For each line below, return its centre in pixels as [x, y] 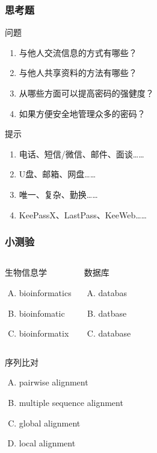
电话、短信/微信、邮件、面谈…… [82, 154]
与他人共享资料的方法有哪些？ [78, 73]
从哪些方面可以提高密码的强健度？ [86, 93]
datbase [112, 313]
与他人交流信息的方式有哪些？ [78, 52]
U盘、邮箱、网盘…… [57, 174]
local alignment [47, 443]
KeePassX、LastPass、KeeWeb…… [83, 214]
